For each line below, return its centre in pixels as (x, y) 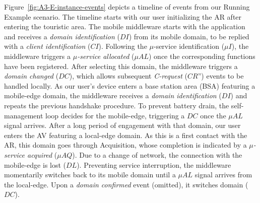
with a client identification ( (47, 46)
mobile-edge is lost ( (35, 164)
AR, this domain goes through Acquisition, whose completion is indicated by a (125, 145)
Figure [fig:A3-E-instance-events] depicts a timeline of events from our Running (127, 7)
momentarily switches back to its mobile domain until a (90, 175)
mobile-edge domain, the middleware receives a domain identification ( (113, 95)
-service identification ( (189, 46)
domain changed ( (31, 76)
